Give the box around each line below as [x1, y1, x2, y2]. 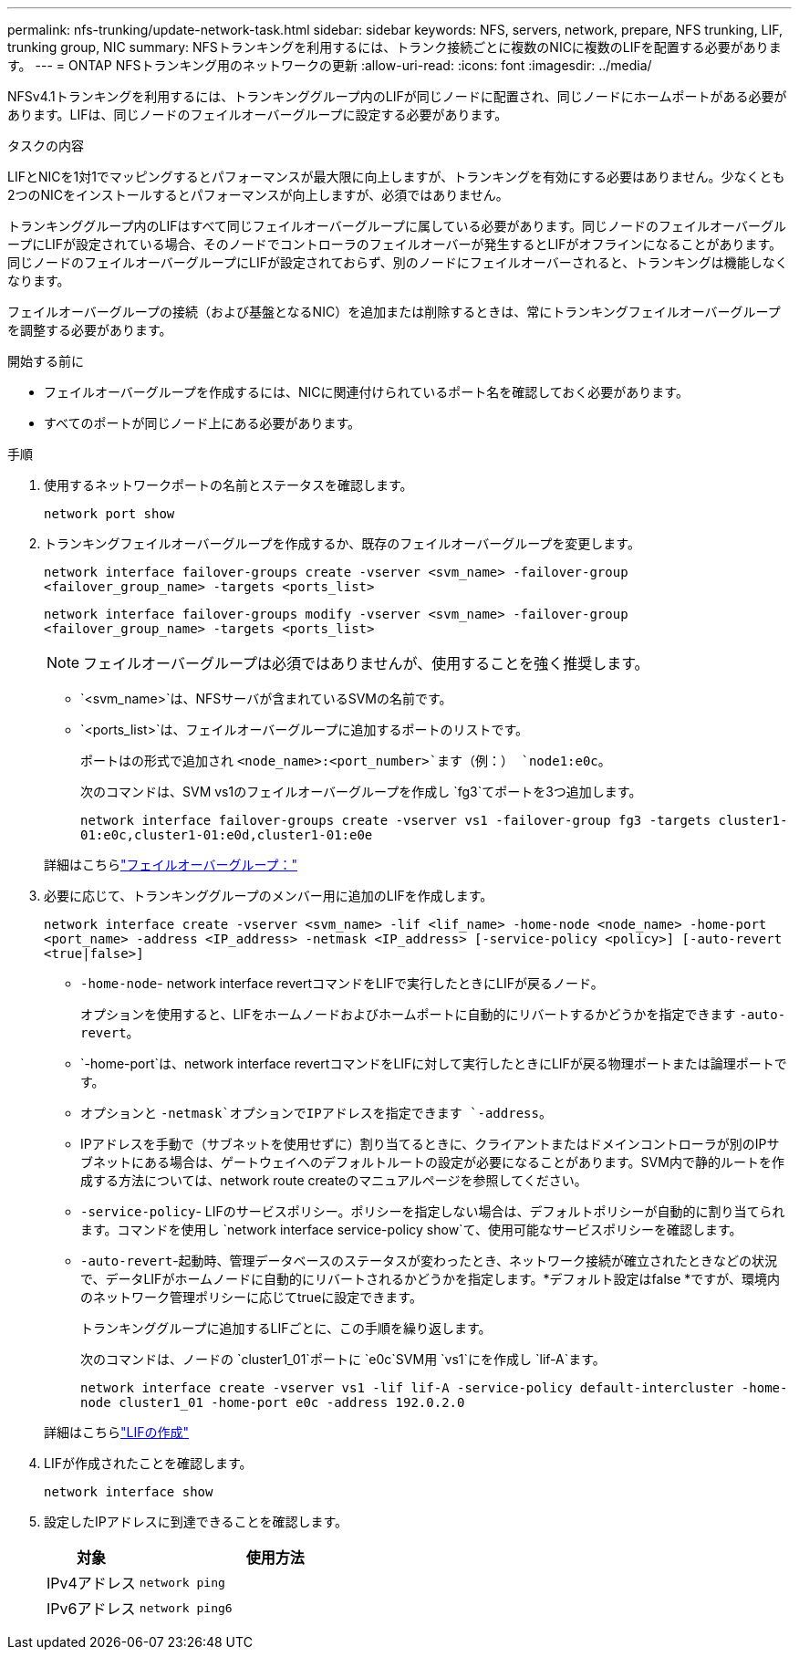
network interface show [44, 1485, 213, 1499]
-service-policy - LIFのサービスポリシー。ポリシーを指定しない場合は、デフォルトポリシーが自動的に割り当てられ [80, 1204, 785, 1219]
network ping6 [139, 1600, 233, 1615]
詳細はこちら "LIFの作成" [44, 1424, 189, 1440]
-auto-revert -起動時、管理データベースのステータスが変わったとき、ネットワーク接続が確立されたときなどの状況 [80, 1253, 777, 1268]
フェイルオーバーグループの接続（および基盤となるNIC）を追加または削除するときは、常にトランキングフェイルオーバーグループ [7, 304, 781, 319]
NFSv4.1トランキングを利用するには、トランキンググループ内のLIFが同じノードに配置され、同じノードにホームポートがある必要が [7, 89, 787, 104]
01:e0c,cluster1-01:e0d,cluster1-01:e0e [80, 828, 373, 842]
